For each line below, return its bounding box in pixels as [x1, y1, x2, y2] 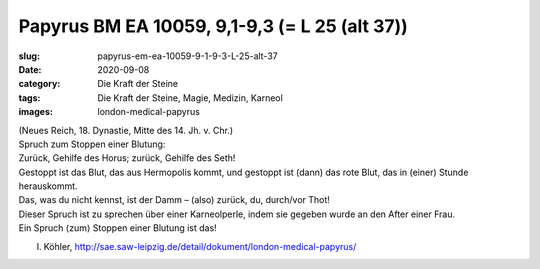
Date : [18, 63, 42, 75]
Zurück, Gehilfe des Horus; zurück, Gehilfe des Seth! [18, 152, 236, 164]
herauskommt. [18, 180, 79, 192]
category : [18, 78, 61, 90]
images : [18, 106, 54, 118]
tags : [18, 91, 41, 104]
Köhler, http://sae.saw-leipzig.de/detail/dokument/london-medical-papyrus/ [43, 240, 357, 252]
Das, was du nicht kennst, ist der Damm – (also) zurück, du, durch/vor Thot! [18, 194, 330, 206]
